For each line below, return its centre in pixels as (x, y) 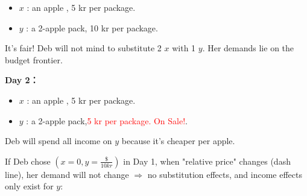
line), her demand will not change (67, 174)
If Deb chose (28, 161)
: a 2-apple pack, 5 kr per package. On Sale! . (107, 120)
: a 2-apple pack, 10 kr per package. (92, 27)
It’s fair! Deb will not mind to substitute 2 (83, 48)
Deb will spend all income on (59, 141)
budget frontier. (34, 59)
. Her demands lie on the (248, 48)
